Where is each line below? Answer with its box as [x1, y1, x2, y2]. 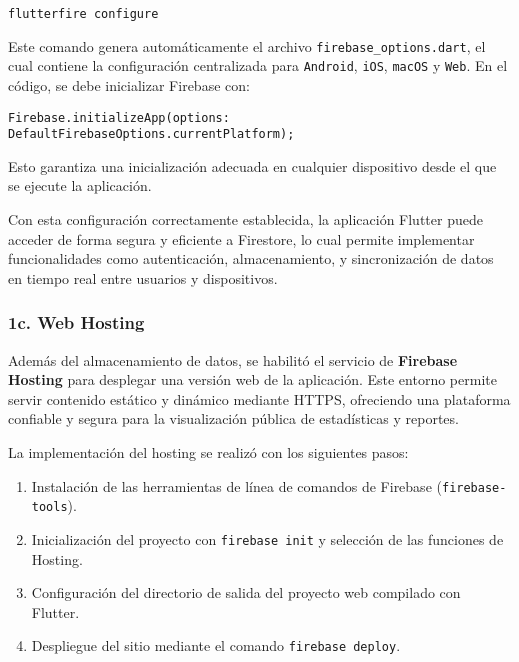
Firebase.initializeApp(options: [8, 110, 230, 125]
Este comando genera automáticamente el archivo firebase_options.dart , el [8, 35, 486, 56]
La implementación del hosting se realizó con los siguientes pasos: [8, 442, 409, 463]
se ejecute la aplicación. [8, 175, 152, 196]
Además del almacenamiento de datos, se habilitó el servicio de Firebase [8, 349, 458, 370]
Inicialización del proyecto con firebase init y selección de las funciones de [31, 528, 504, 549]
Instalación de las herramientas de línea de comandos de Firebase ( [31, 475, 442, 496]
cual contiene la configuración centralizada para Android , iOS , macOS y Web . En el [8, 55, 508, 76]
